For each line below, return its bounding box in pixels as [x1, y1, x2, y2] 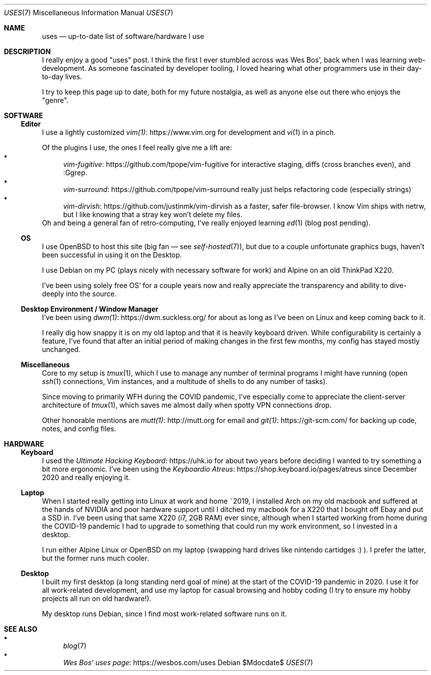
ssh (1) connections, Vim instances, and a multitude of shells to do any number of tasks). [42, 377, 328, 386]
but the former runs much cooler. [42, 554, 149, 562]
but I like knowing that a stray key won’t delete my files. [63, 210, 243, 219]
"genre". [42, 96, 69, 104]
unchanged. [42, 345, 81, 354]
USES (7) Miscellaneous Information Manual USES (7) [4, 8, 174, 17]
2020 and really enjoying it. [42, 473, 130, 482]
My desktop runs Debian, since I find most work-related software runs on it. [42, 610, 287, 618]
